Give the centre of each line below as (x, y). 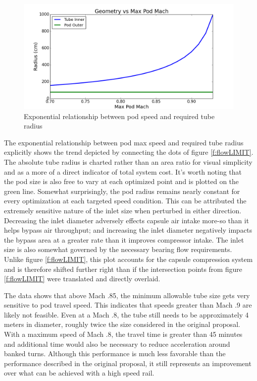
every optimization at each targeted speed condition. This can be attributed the (125, 201)
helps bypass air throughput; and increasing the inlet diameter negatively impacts (128, 230)
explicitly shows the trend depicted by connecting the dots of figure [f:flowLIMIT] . (129, 152)
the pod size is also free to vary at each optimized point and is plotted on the (122, 181)
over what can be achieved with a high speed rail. (79, 373)
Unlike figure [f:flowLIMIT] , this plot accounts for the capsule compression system (128, 259)
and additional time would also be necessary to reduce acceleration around (117, 344)
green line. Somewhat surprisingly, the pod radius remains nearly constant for (122, 191)
